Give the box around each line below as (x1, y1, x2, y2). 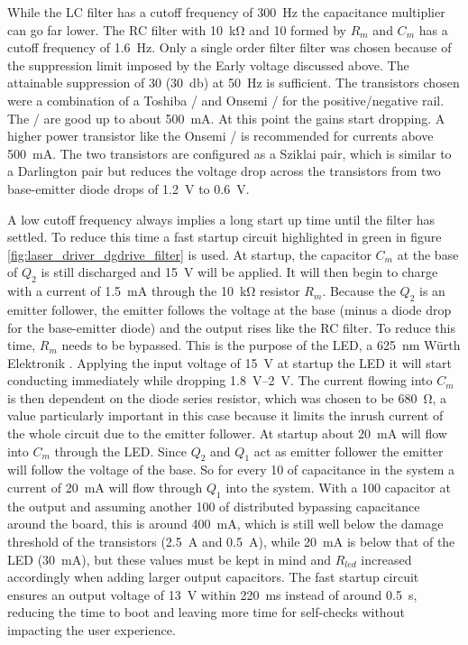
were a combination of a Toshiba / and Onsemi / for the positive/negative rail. (7, 90, 445, 109)
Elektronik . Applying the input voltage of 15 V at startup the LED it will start (7, 353, 453, 372)
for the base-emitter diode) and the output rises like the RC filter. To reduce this (7, 318, 455, 336)
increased (361, 549, 412, 568)
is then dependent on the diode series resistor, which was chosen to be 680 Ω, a (7, 388, 447, 407)
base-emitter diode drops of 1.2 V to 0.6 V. (7, 179, 250, 198)
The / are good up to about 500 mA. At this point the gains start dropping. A (7, 108, 445, 127)
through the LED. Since (54, 441, 187, 460)
